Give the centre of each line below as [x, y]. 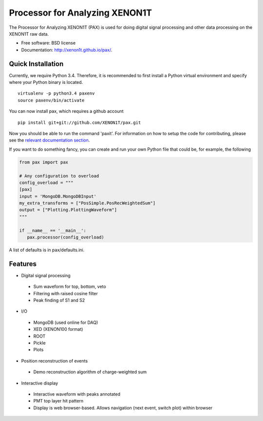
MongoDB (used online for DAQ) [66, 322]
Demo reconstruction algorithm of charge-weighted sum [90, 372]
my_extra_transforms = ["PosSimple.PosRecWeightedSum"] [87, 203]
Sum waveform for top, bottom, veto [70, 287]
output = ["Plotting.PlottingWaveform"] [68, 210]
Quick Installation [36, 64]
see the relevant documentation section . [49, 140]
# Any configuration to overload [59, 176]
